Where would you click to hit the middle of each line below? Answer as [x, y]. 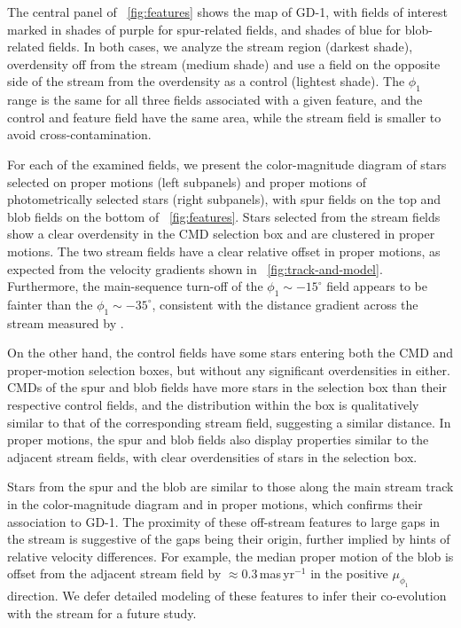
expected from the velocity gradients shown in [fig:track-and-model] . [195, 268]
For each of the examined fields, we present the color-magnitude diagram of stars [227, 164]
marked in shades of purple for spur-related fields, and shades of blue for [204, 29]
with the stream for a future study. [102, 612]
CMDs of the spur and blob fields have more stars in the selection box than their [227, 387]
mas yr [277, 573]
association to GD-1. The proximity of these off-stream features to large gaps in [224, 521]
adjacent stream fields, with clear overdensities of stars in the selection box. [212, 456]
